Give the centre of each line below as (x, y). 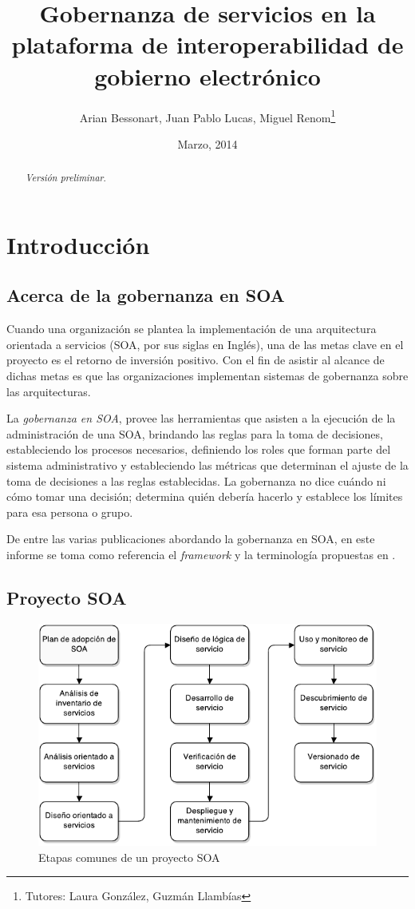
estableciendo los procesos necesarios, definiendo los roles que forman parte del (199, 449)
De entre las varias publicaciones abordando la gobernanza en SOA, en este (191, 539)
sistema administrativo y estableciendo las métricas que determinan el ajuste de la (207, 464)
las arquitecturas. (49, 391)
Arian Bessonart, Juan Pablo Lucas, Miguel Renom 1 (207, 116)
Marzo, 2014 (207, 143)
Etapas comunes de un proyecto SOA (129, 857)
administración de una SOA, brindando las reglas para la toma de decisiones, (195, 433)
